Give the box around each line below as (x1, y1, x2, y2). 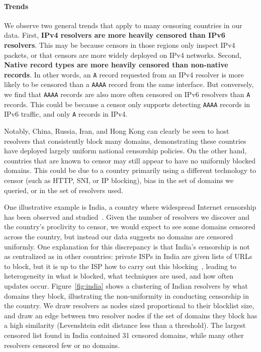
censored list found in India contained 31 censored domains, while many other (4, 329, 244, 340)
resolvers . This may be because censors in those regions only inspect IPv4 (4, 39, 235, 50)
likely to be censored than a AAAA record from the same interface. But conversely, (4, 79, 254, 90)
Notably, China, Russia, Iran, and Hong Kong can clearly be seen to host (4, 126, 229, 136)
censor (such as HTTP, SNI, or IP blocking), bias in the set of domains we (4, 175, 234, 186)
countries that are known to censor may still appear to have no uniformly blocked (4, 155, 256, 165)
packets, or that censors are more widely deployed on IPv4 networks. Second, (4, 49, 241, 60)
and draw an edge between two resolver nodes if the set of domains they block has (4, 310, 257, 320)
